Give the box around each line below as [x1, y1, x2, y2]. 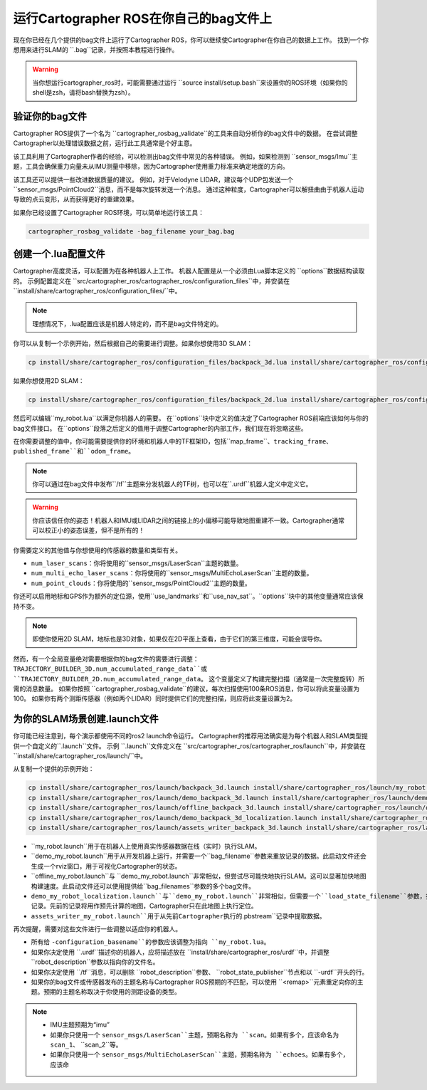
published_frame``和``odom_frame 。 [13, 447, 135, 456]
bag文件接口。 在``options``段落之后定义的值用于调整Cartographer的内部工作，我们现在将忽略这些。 [13, 424, 307, 432]
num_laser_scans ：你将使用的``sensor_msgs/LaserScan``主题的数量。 [31, 559, 243, 567]
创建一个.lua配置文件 [13, 248, 105, 260]
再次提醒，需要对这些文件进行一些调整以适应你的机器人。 [13, 925, 181, 933]
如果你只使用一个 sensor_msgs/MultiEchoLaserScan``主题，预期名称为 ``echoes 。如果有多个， [50, 1050, 349, 1059]
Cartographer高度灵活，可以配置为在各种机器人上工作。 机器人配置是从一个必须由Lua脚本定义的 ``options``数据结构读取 [13, 267, 365, 276]
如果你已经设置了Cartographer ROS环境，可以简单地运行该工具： [13, 208, 205, 216]
